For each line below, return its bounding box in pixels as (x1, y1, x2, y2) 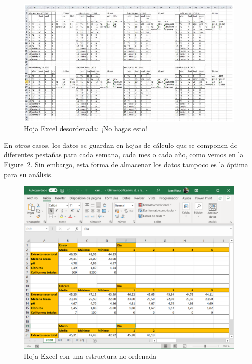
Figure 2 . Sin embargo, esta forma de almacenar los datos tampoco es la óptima (4, 159, 248, 170)
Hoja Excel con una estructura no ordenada (24, 350, 157, 361)
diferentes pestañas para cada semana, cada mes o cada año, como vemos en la (4, 149, 244, 160)
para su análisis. (4, 169, 53, 179)
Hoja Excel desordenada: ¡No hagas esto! (24, 123, 147, 134)
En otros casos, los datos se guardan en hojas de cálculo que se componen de (4, 140, 237, 150)
